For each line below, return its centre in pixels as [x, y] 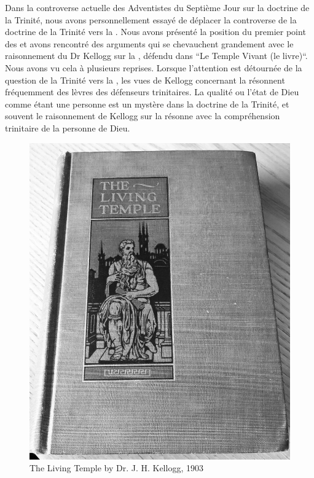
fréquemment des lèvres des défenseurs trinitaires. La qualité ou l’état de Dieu [152, 92]
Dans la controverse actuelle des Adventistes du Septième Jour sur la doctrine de [157, 7]
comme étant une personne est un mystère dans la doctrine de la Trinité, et [147, 104]
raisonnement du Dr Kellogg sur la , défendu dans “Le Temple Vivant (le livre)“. [156, 56]
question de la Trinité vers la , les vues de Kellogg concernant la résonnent [145, 80]
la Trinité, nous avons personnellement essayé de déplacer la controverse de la [151, 19]
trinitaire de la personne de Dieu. [68, 127]
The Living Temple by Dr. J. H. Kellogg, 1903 [116, 468]
